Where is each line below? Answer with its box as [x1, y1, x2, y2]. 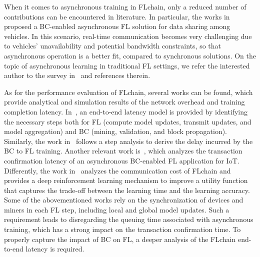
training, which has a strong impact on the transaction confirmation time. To [4, 224, 241, 234]
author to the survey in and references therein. [4, 70, 150, 80]
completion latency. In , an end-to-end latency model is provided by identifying [4, 106, 248, 116]
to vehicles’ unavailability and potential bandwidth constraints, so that [4, 40, 221, 51]
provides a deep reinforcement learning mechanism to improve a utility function [4, 175, 248, 185]
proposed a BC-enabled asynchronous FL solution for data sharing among [4, 21, 230, 31]
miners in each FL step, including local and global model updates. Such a [4, 204, 229, 214]
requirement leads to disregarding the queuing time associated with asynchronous [4, 214, 253, 224]
